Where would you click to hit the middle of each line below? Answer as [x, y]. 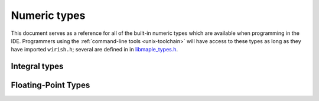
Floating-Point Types [51, 85]
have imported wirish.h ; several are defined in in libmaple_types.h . [95, 50]
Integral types [37, 66]
